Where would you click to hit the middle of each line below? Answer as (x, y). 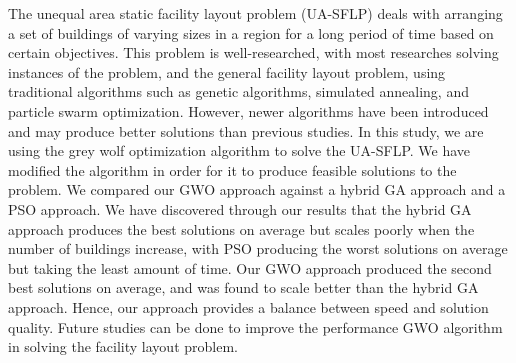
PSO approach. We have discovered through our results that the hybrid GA (240, 208)
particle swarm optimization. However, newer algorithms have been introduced (248, 110)
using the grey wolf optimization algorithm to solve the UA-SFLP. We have (239, 150)
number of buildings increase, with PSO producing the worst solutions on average (258, 248)
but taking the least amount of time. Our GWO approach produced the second (250, 267)
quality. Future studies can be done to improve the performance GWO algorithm (255, 326)
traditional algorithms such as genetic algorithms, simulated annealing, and (238, 91)
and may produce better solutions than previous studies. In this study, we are (246, 130)
